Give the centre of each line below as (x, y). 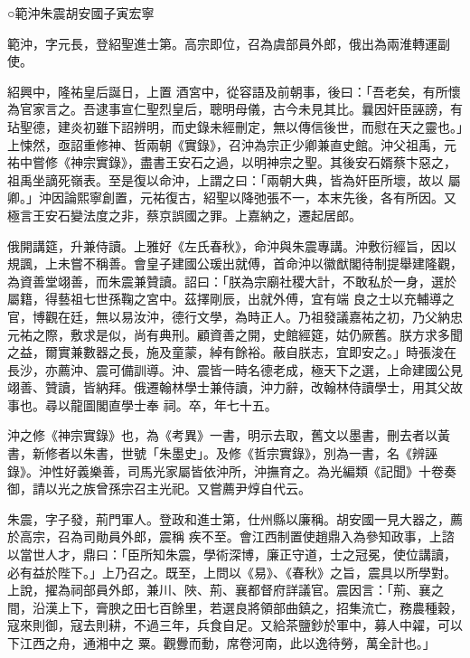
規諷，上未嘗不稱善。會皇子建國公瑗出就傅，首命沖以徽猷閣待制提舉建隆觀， (235, 263)
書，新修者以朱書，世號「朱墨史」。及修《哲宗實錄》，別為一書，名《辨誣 (222, 453)
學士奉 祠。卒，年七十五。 (199, 404)
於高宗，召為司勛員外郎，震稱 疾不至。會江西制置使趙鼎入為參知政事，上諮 (231, 536)
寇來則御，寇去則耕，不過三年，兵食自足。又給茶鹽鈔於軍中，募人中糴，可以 (235, 625)
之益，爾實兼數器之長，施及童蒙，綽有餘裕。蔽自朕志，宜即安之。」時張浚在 (232, 352)
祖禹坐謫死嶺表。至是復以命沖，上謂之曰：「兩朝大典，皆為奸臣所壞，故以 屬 (234, 179)
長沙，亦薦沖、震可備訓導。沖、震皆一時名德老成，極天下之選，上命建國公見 (235, 369)
